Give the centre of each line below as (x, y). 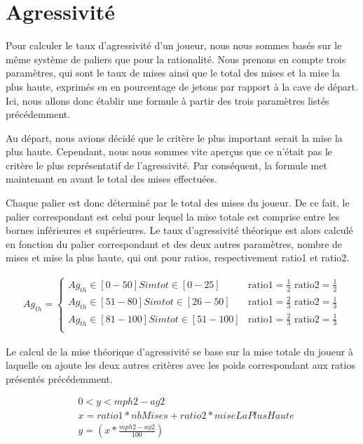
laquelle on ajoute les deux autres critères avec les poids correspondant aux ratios (180, 365)
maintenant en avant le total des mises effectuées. (112, 179)
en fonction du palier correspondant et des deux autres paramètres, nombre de (174, 243)
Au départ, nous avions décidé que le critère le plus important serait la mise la (174, 137)
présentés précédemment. (59, 378)
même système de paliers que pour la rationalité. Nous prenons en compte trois (176, 59)
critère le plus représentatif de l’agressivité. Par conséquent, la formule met (166, 165)
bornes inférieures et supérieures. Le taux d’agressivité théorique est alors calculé (179, 230)
